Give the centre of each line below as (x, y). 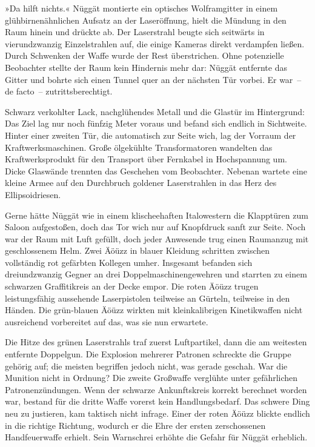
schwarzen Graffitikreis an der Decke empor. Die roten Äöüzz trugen (132, 286)
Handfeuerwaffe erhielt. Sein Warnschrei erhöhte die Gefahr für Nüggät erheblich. (156, 437)
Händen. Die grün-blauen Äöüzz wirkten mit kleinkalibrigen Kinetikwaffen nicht (154, 310)
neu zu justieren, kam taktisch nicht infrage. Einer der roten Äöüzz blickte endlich (157, 413)
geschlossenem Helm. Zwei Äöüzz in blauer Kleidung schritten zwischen (138, 250)
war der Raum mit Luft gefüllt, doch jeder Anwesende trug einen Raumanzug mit (157, 238)
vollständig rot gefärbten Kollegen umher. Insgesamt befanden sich (129, 262)
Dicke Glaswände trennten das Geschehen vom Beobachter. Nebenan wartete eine (156, 171)
